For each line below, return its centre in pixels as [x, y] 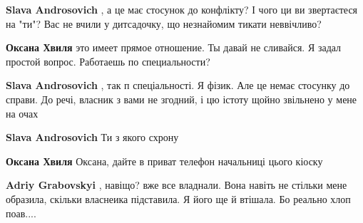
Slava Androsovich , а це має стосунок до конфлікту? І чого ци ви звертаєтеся [182, 9]
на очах [22, 113]
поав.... [21, 213]
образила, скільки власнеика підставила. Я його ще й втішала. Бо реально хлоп [178, 198]
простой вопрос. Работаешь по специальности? [108, 61]
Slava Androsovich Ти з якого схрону [92, 137]
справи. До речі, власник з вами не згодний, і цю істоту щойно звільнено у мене [181, 99]
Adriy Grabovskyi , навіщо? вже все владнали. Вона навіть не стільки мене [177, 185]
